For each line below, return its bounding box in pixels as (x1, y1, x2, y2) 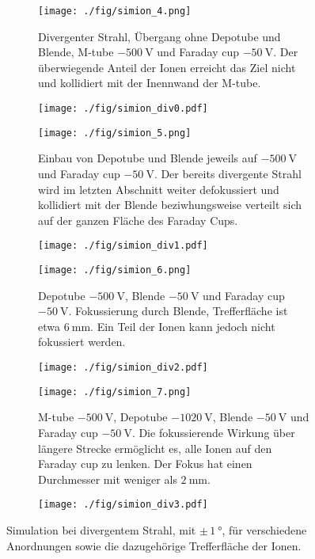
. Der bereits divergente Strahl (154, 165, 302, 181)
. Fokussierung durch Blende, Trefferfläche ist (68, 302, 288, 319)
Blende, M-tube (38, 44, 114, 60)
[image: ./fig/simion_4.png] (38, 6, 192, 17)
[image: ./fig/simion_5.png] (38, 127, 192, 139)
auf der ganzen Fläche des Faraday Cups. (38, 211, 238, 228)
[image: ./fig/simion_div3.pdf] (38, 499, 208, 511)
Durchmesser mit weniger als (38, 470, 177, 487)
